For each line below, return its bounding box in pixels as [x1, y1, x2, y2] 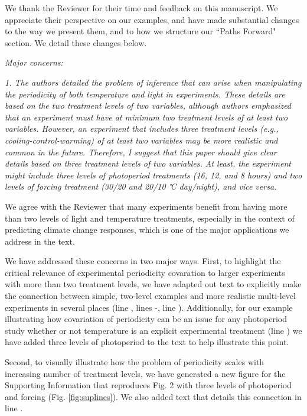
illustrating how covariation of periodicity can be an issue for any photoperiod [5, 313, 288, 325]
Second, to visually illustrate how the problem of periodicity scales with [5, 356, 264, 368]
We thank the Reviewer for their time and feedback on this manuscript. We [5, 2, 278, 14]
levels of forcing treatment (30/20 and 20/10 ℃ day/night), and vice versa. [5, 180, 277, 193]
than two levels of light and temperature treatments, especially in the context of [5, 212, 295, 224]
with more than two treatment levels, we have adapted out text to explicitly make [5, 278, 302, 290]
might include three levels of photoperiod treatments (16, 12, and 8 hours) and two [5, 168, 302, 181]
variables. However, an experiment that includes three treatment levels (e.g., [5, 122, 279, 135]
